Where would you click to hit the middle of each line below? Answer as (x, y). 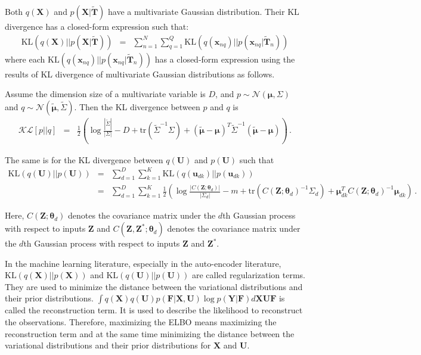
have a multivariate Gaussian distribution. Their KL (204, 11)
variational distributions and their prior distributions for (108, 345)
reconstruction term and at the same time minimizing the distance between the (150, 333)
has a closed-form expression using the (225, 59)
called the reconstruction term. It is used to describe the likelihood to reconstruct (154, 310)
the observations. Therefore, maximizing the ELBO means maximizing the (141, 322)
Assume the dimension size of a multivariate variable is (105, 94)
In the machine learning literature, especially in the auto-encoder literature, (143, 263)
